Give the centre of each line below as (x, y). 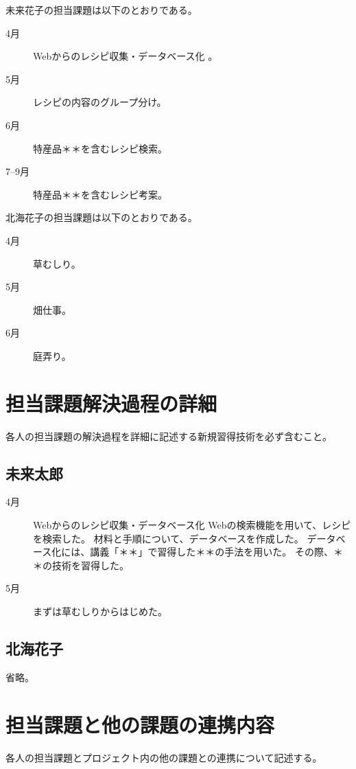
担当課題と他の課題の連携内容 (140, 724)
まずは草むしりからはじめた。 (100, 611)
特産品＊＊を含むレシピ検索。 (100, 148)
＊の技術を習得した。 (79, 565)
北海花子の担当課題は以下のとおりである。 (102, 217)
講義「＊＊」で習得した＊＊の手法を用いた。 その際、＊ (216, 552)
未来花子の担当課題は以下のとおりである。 (102, 10)
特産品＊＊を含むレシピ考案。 (100, 194)
